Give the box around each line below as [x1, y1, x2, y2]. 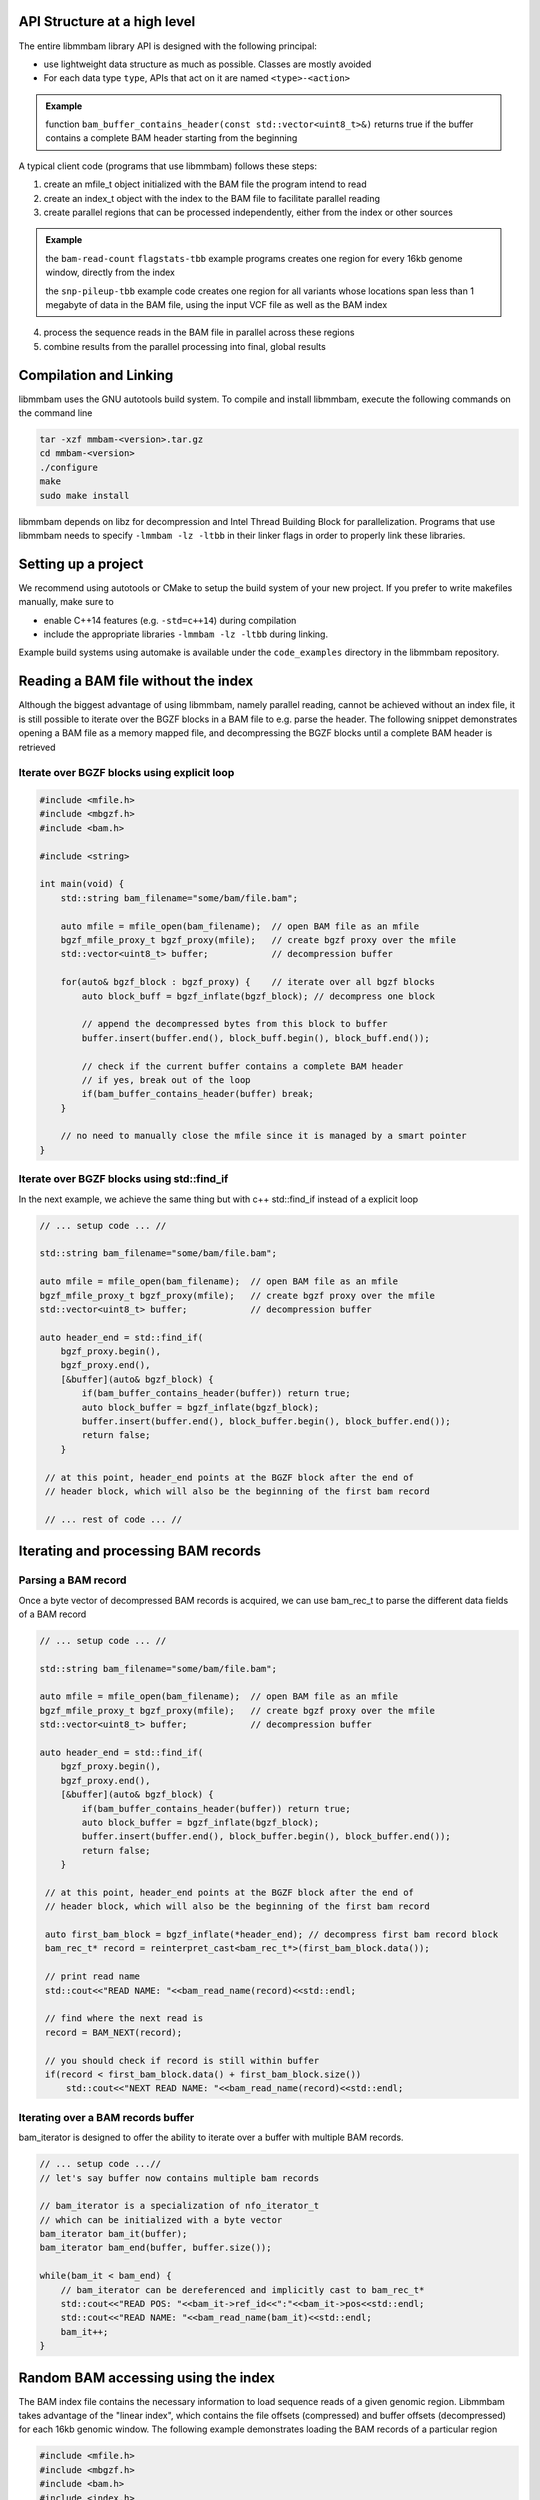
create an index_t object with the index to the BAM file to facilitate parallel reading [43, 192, 380, 204]
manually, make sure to [18, 596, 114, 608]
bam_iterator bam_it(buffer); [39, 2228, 188, 2240]
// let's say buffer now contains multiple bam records [39, 2172, 320, 2184]
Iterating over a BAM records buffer [18, 2110, 195, 2124]
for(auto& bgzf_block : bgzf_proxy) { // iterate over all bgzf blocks [60, 976, 435, 988]
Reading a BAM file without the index [18, 673, 254, 690]
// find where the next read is [45, 2013, 204, 2024]
